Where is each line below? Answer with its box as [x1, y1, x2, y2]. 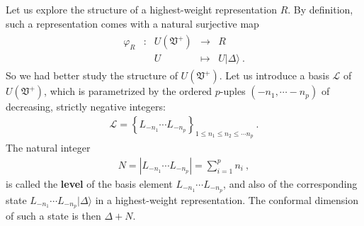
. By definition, [288, 2, 353, 16]
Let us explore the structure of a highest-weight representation [6, 2, 277, 16]
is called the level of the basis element [6, 176, 173, 191]
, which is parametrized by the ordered [44, 84, 212, 98]
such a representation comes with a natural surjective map [6, 16, 259, 30]
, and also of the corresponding [223, 176, 358, 191]
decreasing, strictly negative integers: [6, 99, 166, 114]
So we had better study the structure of [6, 68, 178, 83]
